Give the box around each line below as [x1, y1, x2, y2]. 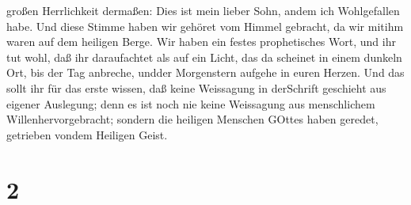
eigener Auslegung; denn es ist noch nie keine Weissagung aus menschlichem [6, 95, 375, 112]
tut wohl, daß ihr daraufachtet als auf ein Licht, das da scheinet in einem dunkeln [6, 48, 402, 65]
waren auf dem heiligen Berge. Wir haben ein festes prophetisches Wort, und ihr [6, 33, 396, 50]
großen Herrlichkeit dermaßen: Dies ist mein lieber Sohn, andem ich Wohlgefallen [6, 2, 400, 18]
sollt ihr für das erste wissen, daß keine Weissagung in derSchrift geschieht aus [6, 79, 386, 96]
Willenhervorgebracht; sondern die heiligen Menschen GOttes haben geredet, [6, 111, 379, 127]
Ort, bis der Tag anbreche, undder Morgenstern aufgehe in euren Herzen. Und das [6, 64, 405, 81]
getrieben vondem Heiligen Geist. [6, 126, 168, 142]
